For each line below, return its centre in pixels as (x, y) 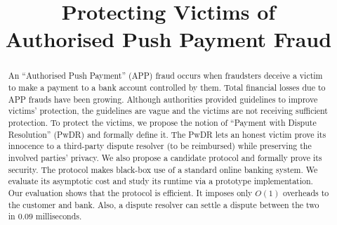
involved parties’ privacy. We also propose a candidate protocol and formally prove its (165, 157)
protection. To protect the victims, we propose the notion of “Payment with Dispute (162, 122)
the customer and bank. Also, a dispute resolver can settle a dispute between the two (164, 204)
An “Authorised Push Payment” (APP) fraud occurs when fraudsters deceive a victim (165, 76)
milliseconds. (59, 216)
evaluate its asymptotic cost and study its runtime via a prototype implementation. (160, 181)
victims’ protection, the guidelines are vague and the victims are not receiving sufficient (168, 111)
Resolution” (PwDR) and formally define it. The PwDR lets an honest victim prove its (167, 134)
